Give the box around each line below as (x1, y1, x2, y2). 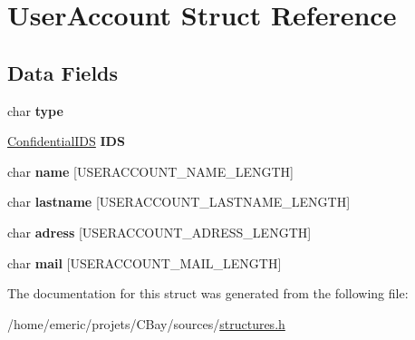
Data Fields (7, 58, 119, 86)
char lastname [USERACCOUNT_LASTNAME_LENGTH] (7, 192, 351, 211)
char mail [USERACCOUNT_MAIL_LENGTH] (7, 253, 282, 272)
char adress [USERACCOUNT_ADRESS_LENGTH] (7, 222, 312, 241)
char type (7, 101, 63, 120)
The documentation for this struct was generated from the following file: (7, 284, 409, 303)
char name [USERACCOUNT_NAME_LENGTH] (7, 161, 294, 180)
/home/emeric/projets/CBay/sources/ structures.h (7, 314, 285, 333)
